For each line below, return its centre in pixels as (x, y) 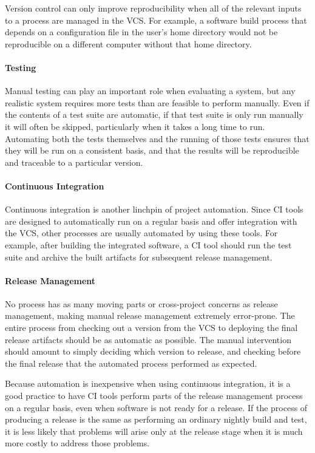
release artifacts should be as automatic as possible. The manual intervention (148, 339)
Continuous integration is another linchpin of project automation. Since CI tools (154, 209)
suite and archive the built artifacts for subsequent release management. (139, 257)
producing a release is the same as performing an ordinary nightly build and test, (156, 419)
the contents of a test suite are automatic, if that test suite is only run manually (154, 114)
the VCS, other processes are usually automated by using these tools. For (141, 233)
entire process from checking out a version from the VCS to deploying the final (151, 328)
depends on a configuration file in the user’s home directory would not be (141, 32)
